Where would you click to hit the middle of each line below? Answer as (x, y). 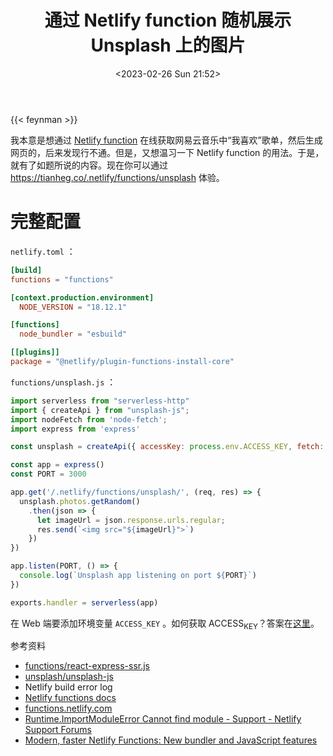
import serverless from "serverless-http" (100, 401)
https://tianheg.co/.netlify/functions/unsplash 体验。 (117, 177)
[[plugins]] (35, 352)
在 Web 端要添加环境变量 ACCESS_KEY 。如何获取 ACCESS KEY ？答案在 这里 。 (165, 624)
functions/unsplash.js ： (63, 382)
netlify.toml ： (43, 251)
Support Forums (58, 730)
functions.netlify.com (68, 708)
